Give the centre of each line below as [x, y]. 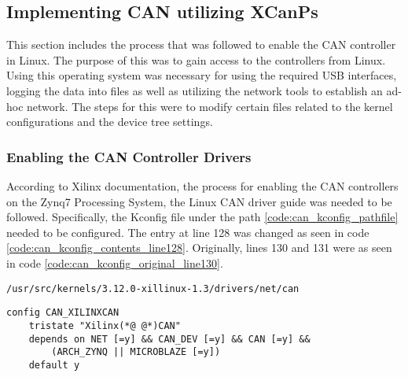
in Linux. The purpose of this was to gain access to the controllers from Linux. [196, 59]
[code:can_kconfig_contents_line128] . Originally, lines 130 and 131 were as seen [199, 248]
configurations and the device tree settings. [110, 122]
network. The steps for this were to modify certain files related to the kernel [210, 106]
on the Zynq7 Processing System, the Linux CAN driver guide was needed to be [199, 201]
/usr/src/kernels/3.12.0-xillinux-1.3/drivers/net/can [153, 288]
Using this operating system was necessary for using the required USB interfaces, [202, 75]
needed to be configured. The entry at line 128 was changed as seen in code [188, 232]
